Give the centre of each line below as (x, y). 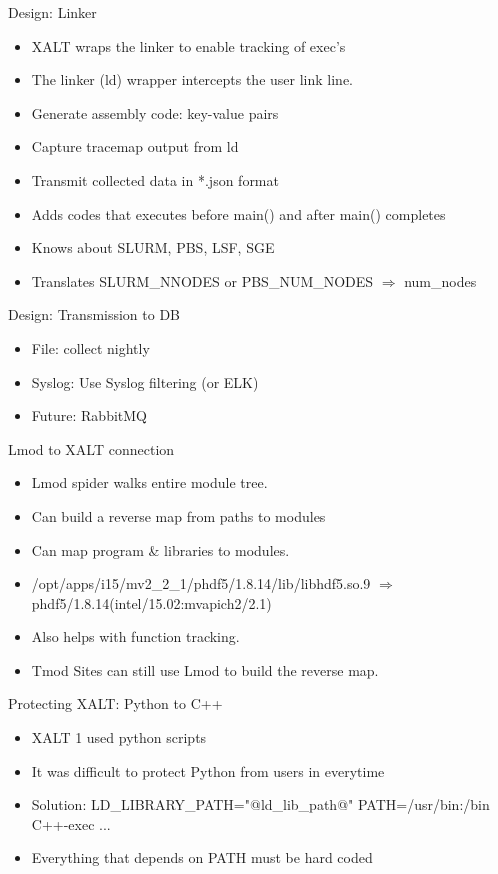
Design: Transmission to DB (94, 314)
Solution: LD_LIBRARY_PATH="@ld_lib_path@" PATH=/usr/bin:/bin (260, 804)
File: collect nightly (90, 347)
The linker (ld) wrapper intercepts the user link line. (192, 79)
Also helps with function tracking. (135, 636)
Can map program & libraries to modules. (160, 549)
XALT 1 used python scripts (119, 737)
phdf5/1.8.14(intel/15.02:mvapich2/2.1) (151, 602)
